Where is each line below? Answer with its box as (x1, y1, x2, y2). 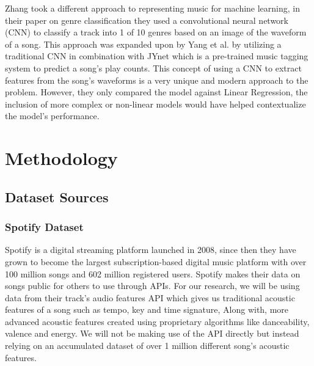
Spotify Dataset (5, 219, 84, 235)
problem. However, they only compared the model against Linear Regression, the (5, 86, 308, 98)
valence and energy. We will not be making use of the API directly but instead (5, 327, 299, 340)
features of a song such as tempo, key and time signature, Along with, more (5, 303, 289, 316)
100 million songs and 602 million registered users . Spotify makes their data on (5, 267, 301, 280)
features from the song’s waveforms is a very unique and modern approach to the (5, 73, 309, 86)
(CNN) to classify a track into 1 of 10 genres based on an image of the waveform (5, 26, 307, 38)
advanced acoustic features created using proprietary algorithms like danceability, (5, 315, 310, 328)
